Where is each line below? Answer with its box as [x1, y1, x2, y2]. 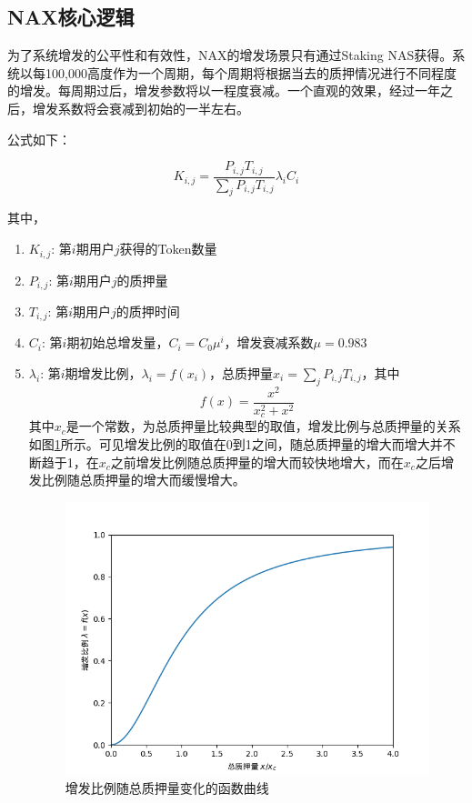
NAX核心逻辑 [7, 3, 135, 31]
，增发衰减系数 [224, 333, 314, 352]
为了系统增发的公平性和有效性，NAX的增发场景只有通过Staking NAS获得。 [7, 45, 453, 65]
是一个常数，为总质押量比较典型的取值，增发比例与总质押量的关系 [65, 417, 461, 436]
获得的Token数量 [119, 239, 217, 258]
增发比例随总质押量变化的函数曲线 [65, 778, 269, 797]
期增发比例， [65, 364, 142, 382]
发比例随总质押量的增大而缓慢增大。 [28, 470, 246, 489]
